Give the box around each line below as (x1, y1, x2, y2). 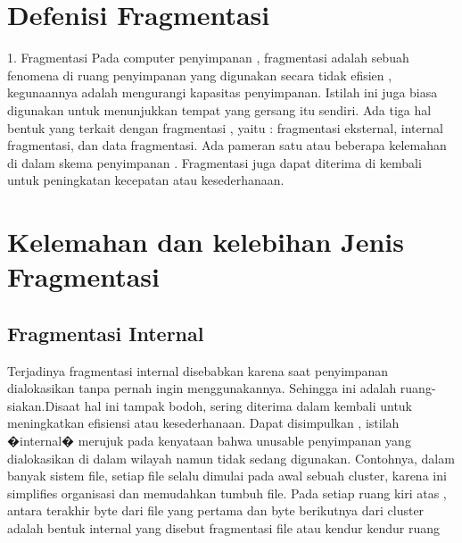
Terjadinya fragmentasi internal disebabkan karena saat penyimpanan (7, 361, 389, 380)
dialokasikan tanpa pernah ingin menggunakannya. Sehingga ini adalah (7, 379, 397, 397)
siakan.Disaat (7, 396, 81, 414)
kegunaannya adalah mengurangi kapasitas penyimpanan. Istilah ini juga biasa (7, 83, 438, 102)
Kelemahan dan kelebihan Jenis (7, 223, 404, 260)
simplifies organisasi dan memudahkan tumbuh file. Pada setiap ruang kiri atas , (7, 483, 447, 502)
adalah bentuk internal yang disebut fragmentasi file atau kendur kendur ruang (7, 518, 440, 537)
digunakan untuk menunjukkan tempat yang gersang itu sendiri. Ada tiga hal (7, 100, 432, 119)
